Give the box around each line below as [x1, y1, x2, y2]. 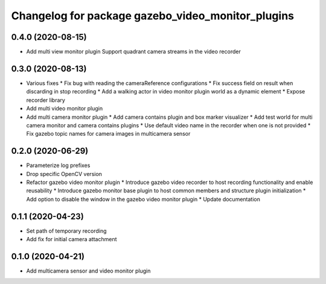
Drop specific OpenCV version [26, 170, 103, 177]
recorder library [26, 96, 66, 104]
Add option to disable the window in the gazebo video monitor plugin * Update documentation [26, 195, 261, 203]
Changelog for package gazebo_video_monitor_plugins [11, 9, 295, 22]
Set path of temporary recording [26, 227, 107, 235]
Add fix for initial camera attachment [26, 236, 117, 243]
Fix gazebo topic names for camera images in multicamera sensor [26, 130, 191, 137]
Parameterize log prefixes [26, 162, 91, 169]
